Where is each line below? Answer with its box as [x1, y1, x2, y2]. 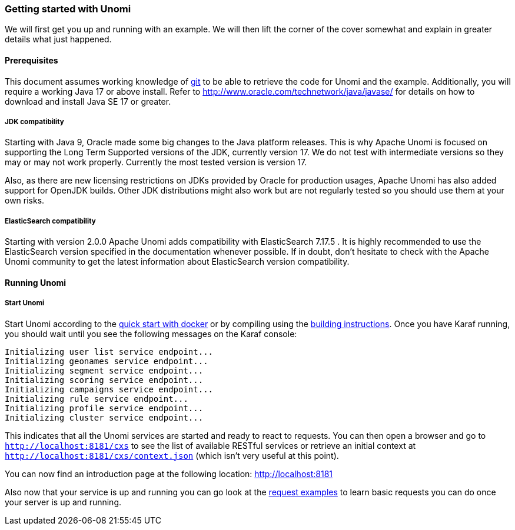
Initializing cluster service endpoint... [5, 412, 204, 422]
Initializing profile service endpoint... [5, 403, 204, 413]
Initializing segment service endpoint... [5, 365, 204, 375]
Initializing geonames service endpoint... [5, 356, 208, 366]
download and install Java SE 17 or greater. [5, 96, 171, 106]
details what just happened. [5, 34, 112, 45]
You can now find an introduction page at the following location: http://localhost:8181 [5, 468, 333, 479]
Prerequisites [5, 55, 58, 65]
